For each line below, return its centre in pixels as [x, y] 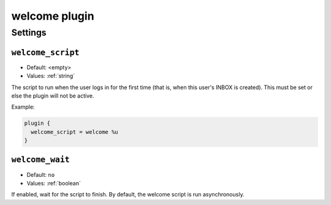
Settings [29, 33]
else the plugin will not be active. [53, 96]
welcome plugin [53, 16]
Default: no [41, 174]
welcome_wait [40, 160]
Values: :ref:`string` [51, 76]
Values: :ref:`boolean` [54, 183]
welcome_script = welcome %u [75, 132]
